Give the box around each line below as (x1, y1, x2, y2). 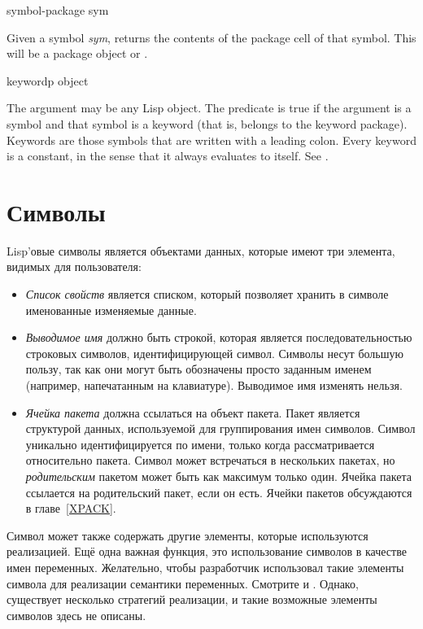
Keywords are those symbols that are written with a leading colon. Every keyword (7, 131, 416, 148)
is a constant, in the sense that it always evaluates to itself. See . (7, 147, 329, 164)
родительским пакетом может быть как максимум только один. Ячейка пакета (25, 468, 412, 484)
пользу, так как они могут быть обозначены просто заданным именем (25, 360, 372, 378)
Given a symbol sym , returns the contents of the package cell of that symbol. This (7, 28, 416, 46)
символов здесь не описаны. (7, 606, 146, 623)
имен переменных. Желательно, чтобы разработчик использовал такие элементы (7, 558, 404, 575)
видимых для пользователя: (7, 258, 142, 275)
